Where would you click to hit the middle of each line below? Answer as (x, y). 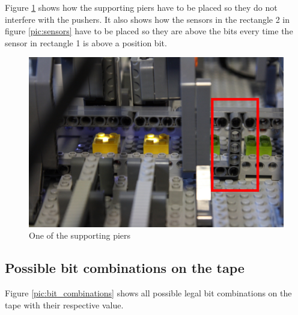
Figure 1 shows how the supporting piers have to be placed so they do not (141, 7)
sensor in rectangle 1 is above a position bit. (86, 42)
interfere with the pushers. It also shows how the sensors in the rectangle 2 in (147, 19)
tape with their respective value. (64, 304)
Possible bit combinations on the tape (125, 268)
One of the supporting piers (80, 235)
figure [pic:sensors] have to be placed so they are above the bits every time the (149, 31)
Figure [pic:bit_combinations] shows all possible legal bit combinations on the (148, 293)
